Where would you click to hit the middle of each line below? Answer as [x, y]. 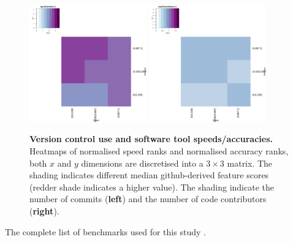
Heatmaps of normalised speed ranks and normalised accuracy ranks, [159, 150]
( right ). [44, 210]
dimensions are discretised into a [142, 163]
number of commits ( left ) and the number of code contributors [148, 199]
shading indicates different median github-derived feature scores [149, 175]
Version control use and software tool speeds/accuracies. [151, 139]
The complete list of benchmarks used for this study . [105, 231]
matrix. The [250, 163]
